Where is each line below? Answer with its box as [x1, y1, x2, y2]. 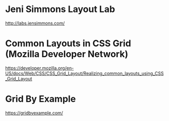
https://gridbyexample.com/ [5, 109, 63, 116]
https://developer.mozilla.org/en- [5, 65, 74, 71]
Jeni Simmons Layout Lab [5, 4, 115, 15]
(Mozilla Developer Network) [5, 49, 129, 60]
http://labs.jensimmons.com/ [5, 20, 65, 26]
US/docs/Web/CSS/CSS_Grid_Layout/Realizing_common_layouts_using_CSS [5, 70, 164, 76]
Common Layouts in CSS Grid [5, 38, 131, 49]
